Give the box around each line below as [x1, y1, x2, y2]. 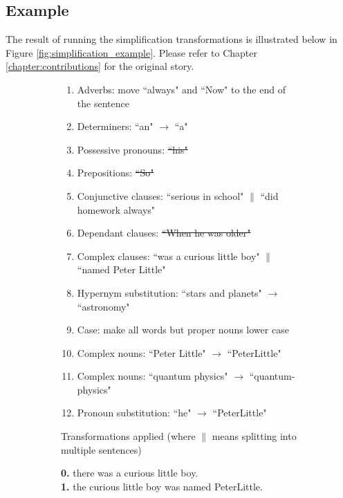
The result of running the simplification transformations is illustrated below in [6, 32, 337, 46]
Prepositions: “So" [77, 165, 154, 180]
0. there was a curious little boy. [61, 465, 198, 480]
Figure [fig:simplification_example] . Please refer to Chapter [6, 45, 257, 59]
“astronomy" [77, 299, 130, 313]
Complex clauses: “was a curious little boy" [77, 248, 260, 263]
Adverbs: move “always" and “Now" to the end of [77, 82, 286, 96]
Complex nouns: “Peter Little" [77, 345, 206, 360]
